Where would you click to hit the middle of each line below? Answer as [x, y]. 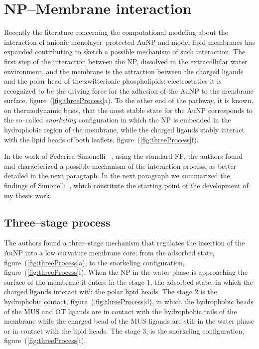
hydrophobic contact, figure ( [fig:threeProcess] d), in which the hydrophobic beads [129, 301]
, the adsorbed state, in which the [201, 282]
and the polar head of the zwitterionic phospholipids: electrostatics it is [113, 81]
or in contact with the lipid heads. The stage [72, 330]
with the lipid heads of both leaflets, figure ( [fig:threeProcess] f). [101, 139]
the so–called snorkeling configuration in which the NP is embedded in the [118, 120]
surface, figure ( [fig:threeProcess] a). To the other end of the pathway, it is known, [129, 100]
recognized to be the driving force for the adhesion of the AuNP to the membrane [129, 90]
